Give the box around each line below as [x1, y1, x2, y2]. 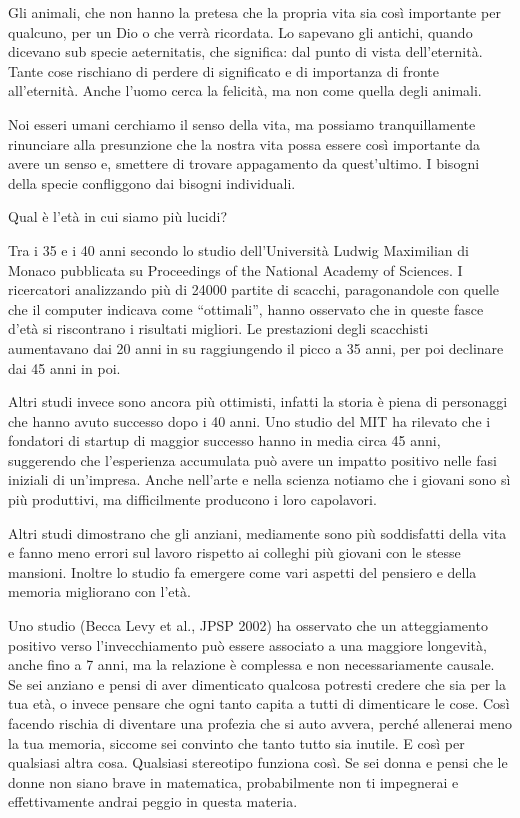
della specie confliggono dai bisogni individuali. [8, 172, 296, 193]
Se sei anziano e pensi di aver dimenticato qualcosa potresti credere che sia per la [8, 673, 506, 694]
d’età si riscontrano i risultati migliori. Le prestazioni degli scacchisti [8, 318, 429, 339]
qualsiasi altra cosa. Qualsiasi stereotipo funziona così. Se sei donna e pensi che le [8, 752, 508, 773]
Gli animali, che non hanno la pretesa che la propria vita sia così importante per [8, 2, 501, 22]
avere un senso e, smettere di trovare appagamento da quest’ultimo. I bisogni [8, 153, 480, 174]
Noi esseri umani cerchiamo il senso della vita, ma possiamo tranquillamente [8, 113, 476, 134]
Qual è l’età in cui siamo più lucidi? [8, 206, 228, 227]
